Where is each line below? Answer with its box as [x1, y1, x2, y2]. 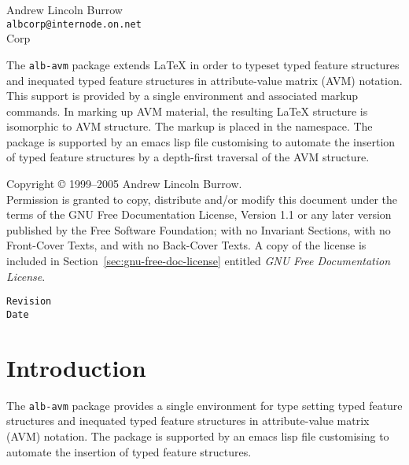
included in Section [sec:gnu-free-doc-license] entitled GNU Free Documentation [6, 253, 391, 269]
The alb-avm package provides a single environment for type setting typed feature [6, 397, 403, 413]
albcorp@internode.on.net [6, 18, 142, 30]
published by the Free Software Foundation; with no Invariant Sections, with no [6, 221, 391, 238]
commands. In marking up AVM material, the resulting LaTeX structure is [6, 102, 368, 119]
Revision [6, 296, 52, 308]
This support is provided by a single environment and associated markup [6, 87, 359, 104]
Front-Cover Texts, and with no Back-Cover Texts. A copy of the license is [6, 237, 367, 253]
